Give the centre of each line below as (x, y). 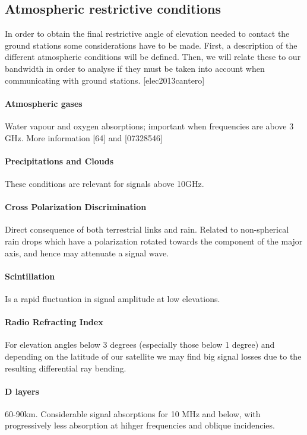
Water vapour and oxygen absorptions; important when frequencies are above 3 (149, 126)
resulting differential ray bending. (66, 368)
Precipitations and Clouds (59, 161)
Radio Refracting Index (54, 322)
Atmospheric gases (44, 103)
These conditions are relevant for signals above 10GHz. (105, 183)
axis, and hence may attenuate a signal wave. (87, 253)
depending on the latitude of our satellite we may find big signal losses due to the (153, 356)
